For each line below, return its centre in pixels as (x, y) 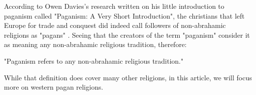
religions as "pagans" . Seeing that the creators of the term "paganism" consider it (127, 35)
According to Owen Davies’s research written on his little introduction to (114, 6)
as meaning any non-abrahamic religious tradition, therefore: (95, 44)
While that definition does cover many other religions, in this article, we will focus (128, 77)
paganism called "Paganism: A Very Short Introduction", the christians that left (124, 15)
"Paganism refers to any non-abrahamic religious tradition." (94, 60)
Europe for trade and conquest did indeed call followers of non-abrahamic (115, 25)
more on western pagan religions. (54, 87)
